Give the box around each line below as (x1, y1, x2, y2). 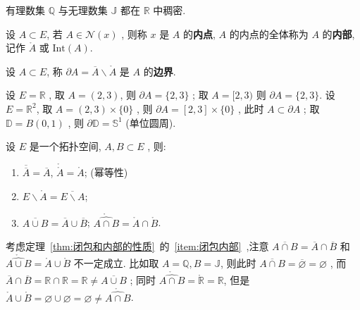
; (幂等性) (84, 165, 128, 180)
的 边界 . (143, 63, 176, 78)
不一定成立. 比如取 (73, 256, 159, 271)
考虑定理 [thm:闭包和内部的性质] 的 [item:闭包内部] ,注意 (6, 239, 269, 254)
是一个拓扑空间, (29, 139, 101, 154)
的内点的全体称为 (229, 26, 309, 41)
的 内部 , (322, 26, 355, 41)
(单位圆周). (125, 115, 176, 130)
